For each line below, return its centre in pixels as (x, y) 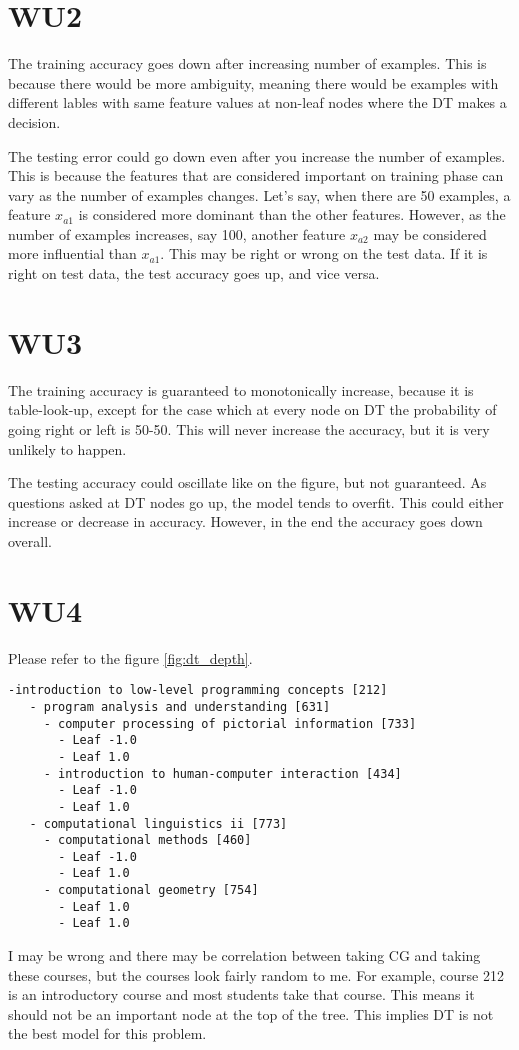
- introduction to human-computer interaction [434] (222, 773)
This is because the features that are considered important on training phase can (256, 175)
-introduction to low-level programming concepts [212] (198, 690)
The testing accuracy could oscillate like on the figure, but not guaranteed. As (247, 482)
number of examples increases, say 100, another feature (177, 233)
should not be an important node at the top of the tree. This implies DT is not (251, 1013)
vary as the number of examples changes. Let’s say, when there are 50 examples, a (259, 194)
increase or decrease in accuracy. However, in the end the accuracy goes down (245, 521)
